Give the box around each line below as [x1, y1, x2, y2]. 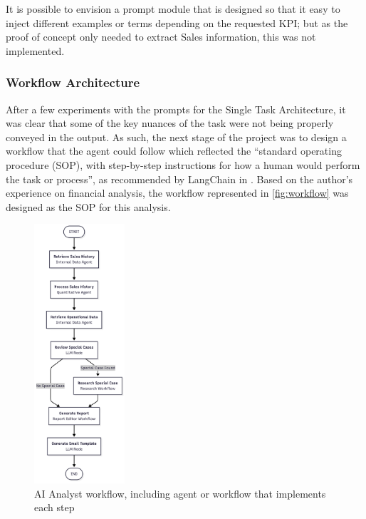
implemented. [6, 43, 65, 58]
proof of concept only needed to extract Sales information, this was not [6, 29, 316, 44]
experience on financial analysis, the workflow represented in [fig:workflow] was [6, 185, 349, 200]
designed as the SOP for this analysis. [6, 199, 171, 214]
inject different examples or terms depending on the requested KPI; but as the [6, 15, 348, 30]
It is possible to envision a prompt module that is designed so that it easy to [6, 1, 340, 16]
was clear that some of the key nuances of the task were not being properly [6, 115, 334, 130]
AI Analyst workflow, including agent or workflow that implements [34, 485, 326, 500]
